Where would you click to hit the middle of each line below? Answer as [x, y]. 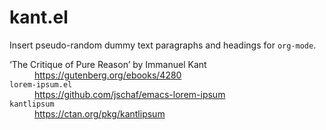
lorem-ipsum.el [41, 84]
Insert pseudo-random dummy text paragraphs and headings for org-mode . [163, 45]
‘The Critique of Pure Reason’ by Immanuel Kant [108, 64]
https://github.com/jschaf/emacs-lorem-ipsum [130, 94]
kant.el [39, 17]
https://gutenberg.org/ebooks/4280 [108, 75]
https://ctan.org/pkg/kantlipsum [100, 113]
